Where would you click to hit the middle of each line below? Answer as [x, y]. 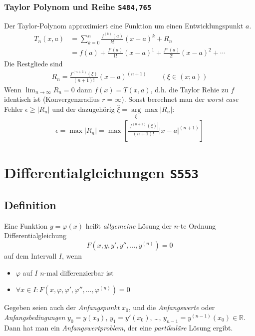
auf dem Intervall [30, 256]
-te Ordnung [197, 225]
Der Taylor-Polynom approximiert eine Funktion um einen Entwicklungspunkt [124, 25]
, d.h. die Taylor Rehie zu [189, 89]
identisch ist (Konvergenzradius [52, 99]
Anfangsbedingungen [35, 317]
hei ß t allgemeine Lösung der [129, 225]
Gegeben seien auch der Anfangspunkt [62, 307]
